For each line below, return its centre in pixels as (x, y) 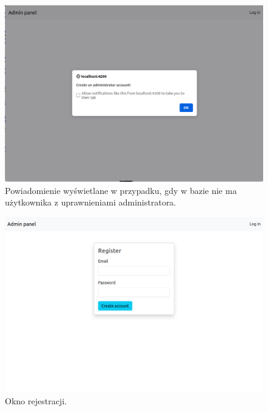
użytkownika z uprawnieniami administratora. (91, 202)
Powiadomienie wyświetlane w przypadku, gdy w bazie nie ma (121, 190)
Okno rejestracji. (36, 401)
